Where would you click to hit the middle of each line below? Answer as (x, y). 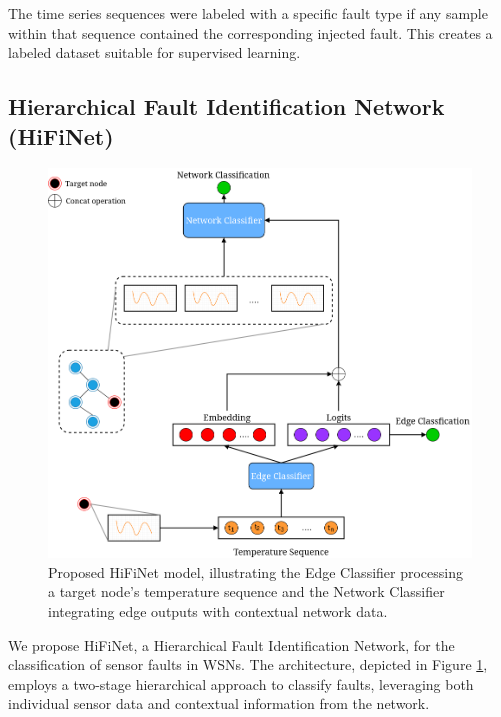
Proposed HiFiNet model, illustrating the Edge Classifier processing (256, 571)
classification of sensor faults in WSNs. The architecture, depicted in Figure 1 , (248, 664)
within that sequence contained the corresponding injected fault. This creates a (250, 32)
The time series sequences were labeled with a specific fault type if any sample (248, 13)
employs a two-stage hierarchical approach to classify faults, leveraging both (241, 683)
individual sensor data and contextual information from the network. (219, 703)
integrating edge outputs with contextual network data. (218, 610)
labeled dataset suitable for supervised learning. (154, 52)
